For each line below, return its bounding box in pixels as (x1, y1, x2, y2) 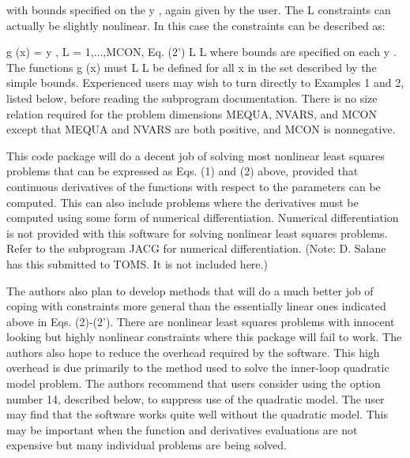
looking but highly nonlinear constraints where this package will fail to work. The (6, 328, 402, 345)
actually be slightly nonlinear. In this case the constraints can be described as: (6, 17, 386, 33)
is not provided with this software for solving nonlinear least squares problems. (6, 224, 388, 241)
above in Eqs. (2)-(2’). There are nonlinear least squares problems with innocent (6, 313, 395, 329)
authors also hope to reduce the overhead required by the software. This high (6, 343, 380, 360)
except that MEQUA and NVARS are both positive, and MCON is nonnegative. (6, 121, 396, 137)
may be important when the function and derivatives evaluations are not (6, 421, 358, 437)
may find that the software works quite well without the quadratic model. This (6, 406, 388, 422)
